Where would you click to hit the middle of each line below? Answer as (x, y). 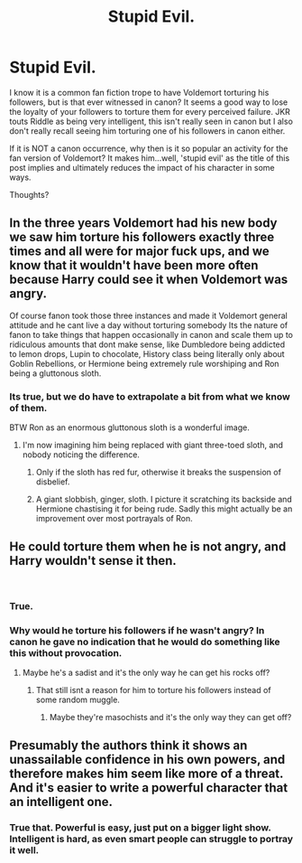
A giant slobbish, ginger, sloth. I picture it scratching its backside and (164, 500)
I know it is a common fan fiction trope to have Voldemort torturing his (139, 92)
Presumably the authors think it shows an (128, 746)
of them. (28, 408)
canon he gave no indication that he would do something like (145, 642)
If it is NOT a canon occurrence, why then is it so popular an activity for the (149, 148)
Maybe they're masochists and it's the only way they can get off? (170, 718)
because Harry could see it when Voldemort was (149, 280)
